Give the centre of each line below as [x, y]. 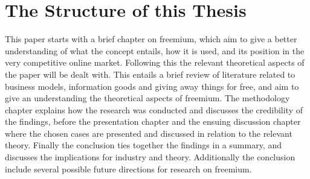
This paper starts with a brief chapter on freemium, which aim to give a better [151, 39]
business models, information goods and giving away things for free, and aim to [152, 86]
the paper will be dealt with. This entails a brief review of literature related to [150, 74]
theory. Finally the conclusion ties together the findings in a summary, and [143, 145]
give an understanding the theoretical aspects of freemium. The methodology [147, 98]
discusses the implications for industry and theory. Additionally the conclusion [150, 157]
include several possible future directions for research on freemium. [128, 168]
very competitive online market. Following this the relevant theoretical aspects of [155, 62]
